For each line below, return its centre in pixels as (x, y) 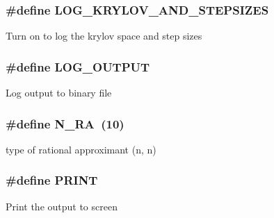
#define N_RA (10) (65, 123)
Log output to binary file (59, 93)
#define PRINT (52, 180)
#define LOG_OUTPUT (78, 66)
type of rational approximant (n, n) (81, 149)
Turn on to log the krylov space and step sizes (104, 36)
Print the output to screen (62, 206)
